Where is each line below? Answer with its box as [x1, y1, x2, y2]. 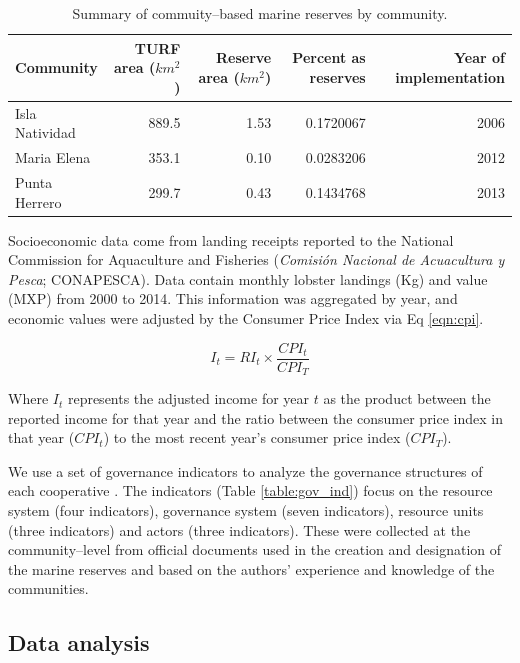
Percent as [292, 47, 366, 68]
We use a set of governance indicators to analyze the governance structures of [8, 460, 483, 481]
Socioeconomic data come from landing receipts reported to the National [8, 229, 454, 250]
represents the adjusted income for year [67, 388, 310, 409]
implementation [395, 66, 505, 87]
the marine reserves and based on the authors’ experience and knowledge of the [8, 558, 495, 579]
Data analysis [8, 627, 150, 658]
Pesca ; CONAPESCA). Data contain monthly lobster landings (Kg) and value [8, 268, 488, 289]
